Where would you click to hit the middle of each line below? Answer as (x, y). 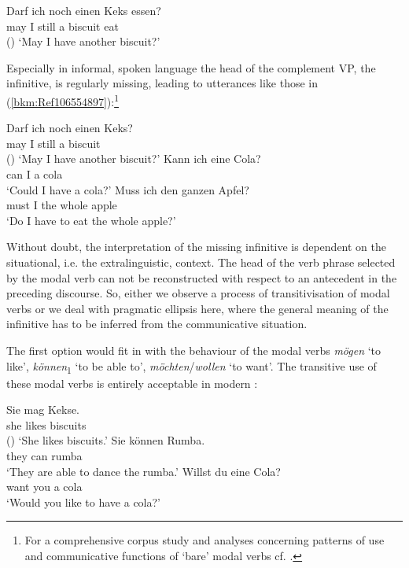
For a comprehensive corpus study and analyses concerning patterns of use (204, 540)
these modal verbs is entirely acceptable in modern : (132, 383)
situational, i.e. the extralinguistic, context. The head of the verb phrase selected (201, 262)
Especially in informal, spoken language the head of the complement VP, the (191, 67)
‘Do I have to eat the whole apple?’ (91, 220)
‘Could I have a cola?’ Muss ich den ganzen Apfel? (128, 189)
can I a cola (35, 174)
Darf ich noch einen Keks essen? (84, 10)
